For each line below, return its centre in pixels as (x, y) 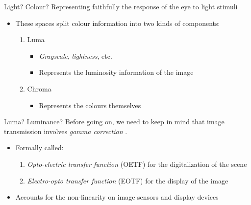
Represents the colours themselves (90, 105)
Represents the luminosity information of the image (116, 72)
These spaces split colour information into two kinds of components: (118, 23)
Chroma (39, 88)
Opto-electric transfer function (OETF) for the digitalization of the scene (137, 164)
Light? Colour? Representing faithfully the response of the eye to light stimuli (121, 6)
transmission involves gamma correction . (66, 131)
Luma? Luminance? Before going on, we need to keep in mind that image (114, 122)
